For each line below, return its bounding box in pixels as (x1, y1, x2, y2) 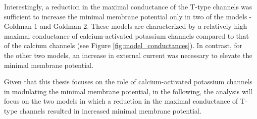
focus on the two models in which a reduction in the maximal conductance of (4, 96, 238, 106)
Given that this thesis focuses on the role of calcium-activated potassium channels (4, 76, 253, 87)
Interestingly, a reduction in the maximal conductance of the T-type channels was (4, 1, 252, 11)
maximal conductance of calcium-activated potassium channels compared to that (4, 30, 249, 41)
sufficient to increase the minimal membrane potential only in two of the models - (4, 11, 252, 21)
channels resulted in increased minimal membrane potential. (19, 105, 202, 116)
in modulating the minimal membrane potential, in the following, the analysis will (4, 86, 253, 96)
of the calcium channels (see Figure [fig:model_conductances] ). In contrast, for (4, 40, 243, 51)
